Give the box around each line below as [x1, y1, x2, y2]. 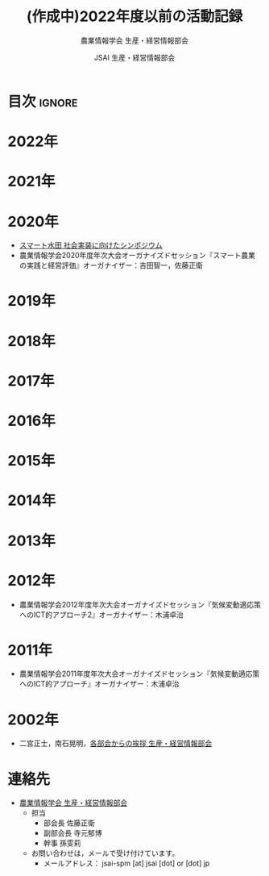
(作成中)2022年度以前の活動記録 [26, 7, 243, 26]
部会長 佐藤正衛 [43, 818, 96, 828]
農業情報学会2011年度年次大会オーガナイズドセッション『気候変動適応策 [19, 669, 260, 678]
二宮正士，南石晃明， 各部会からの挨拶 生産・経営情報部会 [19, 739, 213, 749]
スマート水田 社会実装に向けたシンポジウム [19, 240, 163, 250]
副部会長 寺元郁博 [43, 828, 102, 838]
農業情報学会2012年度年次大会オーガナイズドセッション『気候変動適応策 [19, 599, 261, 609]
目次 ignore [7, 92, 78, 111]
